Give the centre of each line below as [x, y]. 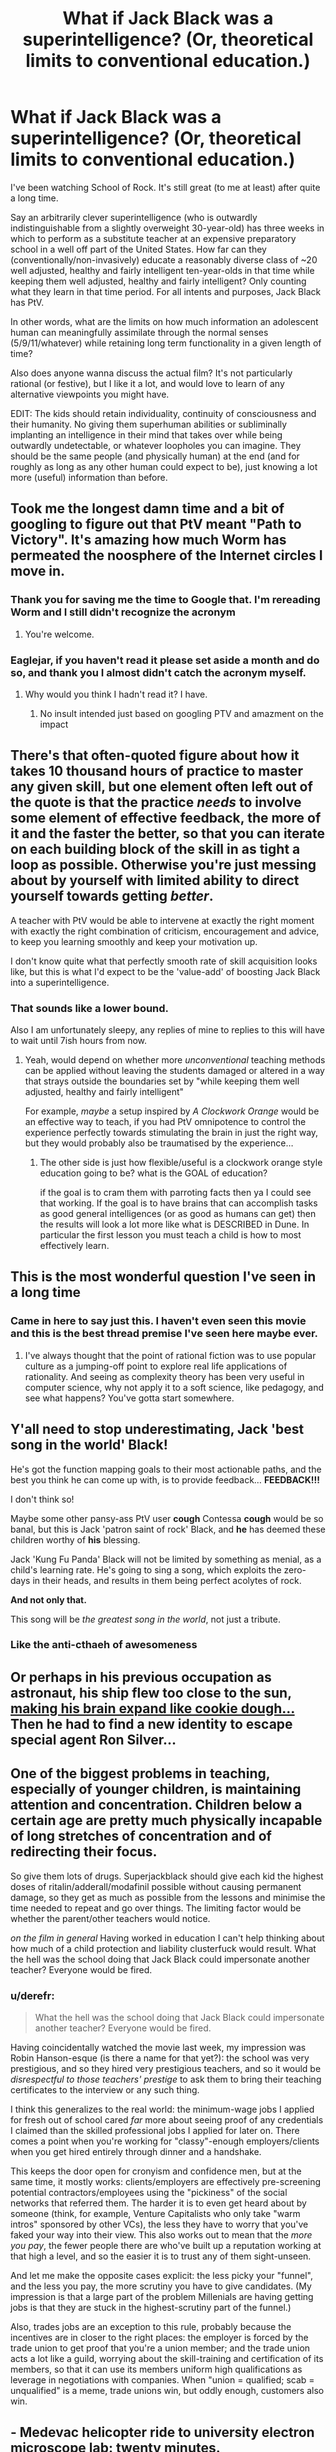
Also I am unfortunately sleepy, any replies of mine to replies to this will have [167, 1030]
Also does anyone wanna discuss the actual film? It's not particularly [151, 373]
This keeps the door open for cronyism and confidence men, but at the [156, 2171]
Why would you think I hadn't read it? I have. [116, 694]
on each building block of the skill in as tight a [155, 849]
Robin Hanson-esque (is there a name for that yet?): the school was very [160, 2058]
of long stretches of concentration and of [141, 1836]
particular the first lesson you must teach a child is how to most [170, 1235]
